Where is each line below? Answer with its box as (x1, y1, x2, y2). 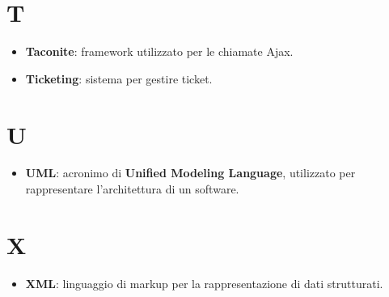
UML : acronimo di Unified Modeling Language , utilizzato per (25, 164, 356, 181)
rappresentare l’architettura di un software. (25, 180, 239, 197)
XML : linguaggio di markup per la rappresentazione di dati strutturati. (25, 274, 383, 291)
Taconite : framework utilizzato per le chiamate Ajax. (25, 43, 294, 60)
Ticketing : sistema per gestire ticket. (25, 70, 213, 87)
